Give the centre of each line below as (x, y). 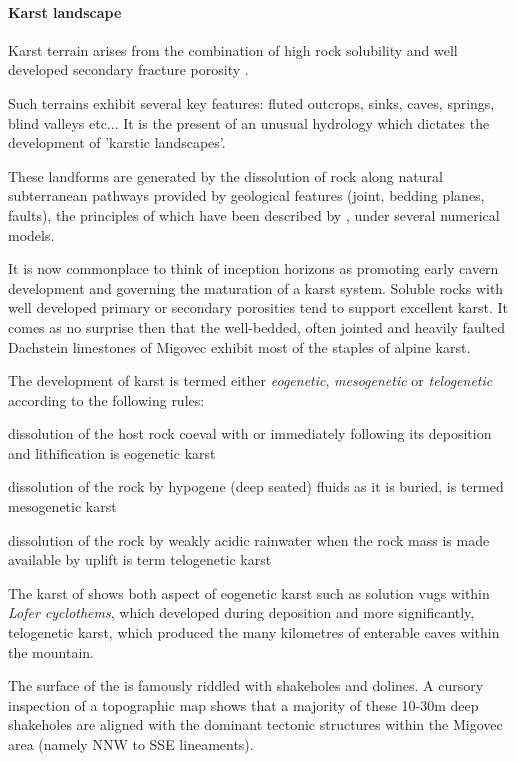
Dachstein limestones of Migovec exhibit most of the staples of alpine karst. (239, 346)
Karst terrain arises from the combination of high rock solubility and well (233, 49)
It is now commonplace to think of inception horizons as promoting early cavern (253, 268)
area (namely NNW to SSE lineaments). (131, 744)
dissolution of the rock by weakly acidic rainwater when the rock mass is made (249, 539)
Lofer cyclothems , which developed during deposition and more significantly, (241, 612)
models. (31, 234)
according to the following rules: (106, 399)
